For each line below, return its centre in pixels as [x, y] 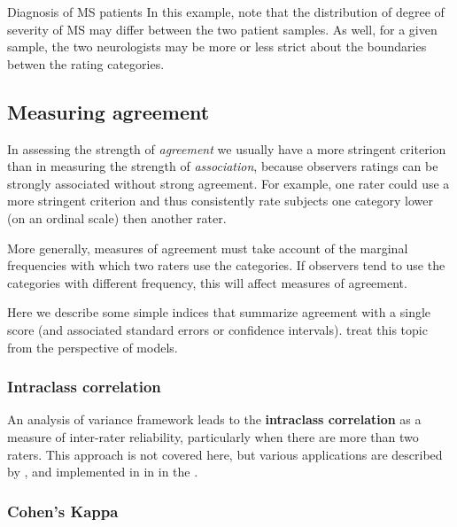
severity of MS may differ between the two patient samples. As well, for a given [222, 29]
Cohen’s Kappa [63, 511]
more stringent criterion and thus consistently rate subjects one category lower [220, 201]
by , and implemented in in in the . [103, 472]
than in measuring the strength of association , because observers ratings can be [223, 166]
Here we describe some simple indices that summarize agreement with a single [219, 312]
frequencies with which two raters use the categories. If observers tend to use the [226, 265]
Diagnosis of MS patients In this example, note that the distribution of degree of [226, 12]
